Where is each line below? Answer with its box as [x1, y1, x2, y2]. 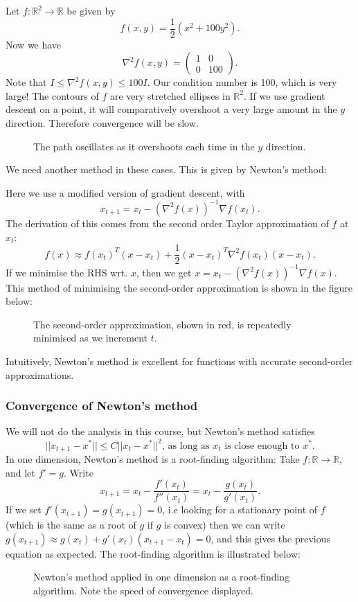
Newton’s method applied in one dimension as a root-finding [33, 569, 290, 584]
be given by [66, 3, 116, 17]
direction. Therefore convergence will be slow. [6, 116, 199, 130]
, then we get [136, 265, 192, 279]
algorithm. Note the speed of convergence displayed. [33, 583, 253, 598]
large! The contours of [6, 88, 99, 103]
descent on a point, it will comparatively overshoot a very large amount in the [6, 102, 337, 116]
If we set [6, 502, 42, 517]
